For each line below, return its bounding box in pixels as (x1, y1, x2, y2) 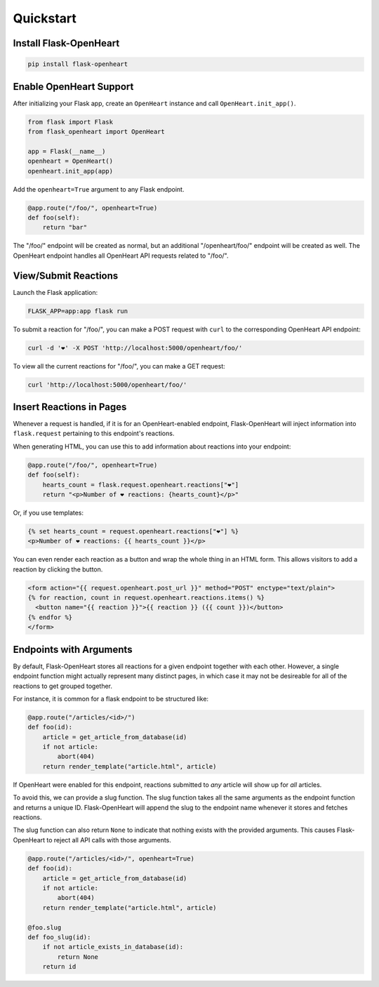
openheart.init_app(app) (27, 167, 114, 175)
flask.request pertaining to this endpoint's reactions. (13, 429, 175, 438)
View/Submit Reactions (13, 270, 119, 281)
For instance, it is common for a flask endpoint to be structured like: (13, 694, 209, 703)
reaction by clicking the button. (13, 565, 103, 574)
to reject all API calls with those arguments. (46, 835, 172, 844)
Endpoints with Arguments (13, 643, 133, 656)
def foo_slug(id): (27, 933, 91, 941)
